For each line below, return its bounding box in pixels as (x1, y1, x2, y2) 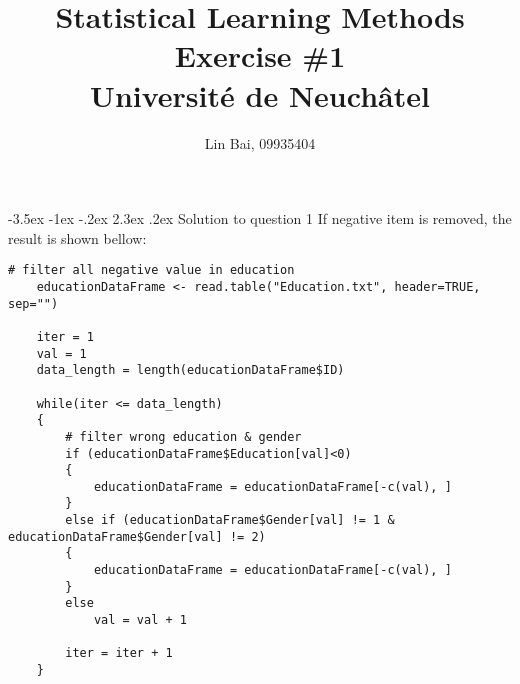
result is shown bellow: (8, 227, 147, 248)
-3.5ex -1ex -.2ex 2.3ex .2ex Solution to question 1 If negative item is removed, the (8, 208, 512, 229)
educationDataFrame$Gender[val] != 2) (8, 529, 266, 544)
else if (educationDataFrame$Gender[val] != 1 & (65, 513, 395, 528)
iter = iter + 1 (65, 646, 173, 661)
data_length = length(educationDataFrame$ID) (36, 363, 345, 378)
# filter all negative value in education (8, 263, 295, 278)
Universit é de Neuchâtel (90, 74, 430, 115)
